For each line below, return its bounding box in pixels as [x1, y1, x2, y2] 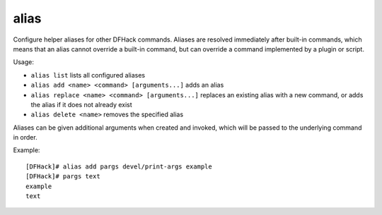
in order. [13, 133, 38, 142]
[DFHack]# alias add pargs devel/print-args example [25, 162, 212, 171]
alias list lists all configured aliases [30, 70, 146, 79]
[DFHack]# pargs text [25, 173, 100, 180]
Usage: [13, 58, 35, 66]
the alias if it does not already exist [30, 100, 132, 109]
